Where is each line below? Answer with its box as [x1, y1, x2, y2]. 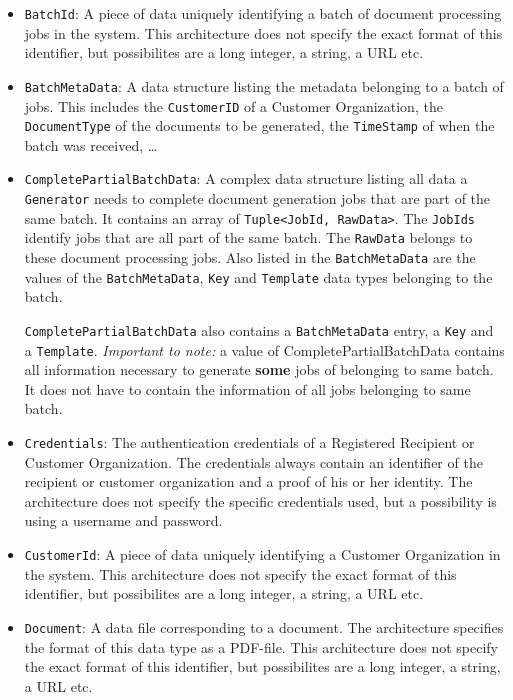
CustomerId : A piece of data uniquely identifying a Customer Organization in [24, 544, 501, 565]
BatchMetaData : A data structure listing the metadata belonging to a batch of [24, 75, 504, 96]
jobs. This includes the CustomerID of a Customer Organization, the [24, 95, 443, 116]
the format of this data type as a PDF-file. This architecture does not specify [24, 636, 498, 657]
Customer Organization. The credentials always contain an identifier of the [24, 451, 483, 472]
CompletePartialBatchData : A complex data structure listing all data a [24, 168, 468, 189]
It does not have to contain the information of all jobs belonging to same [24, 378, 471, 399]
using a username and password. [24, 510, 223, 531]
